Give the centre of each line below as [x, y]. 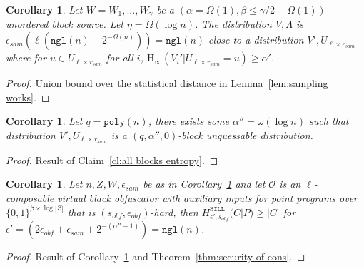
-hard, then [174, 212]
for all [120, 57]
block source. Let [87, 24]
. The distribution [233, 24]
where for [26, 57]
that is [81, 212]
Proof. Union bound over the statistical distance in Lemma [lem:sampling [167, 83]
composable [30, 197]
